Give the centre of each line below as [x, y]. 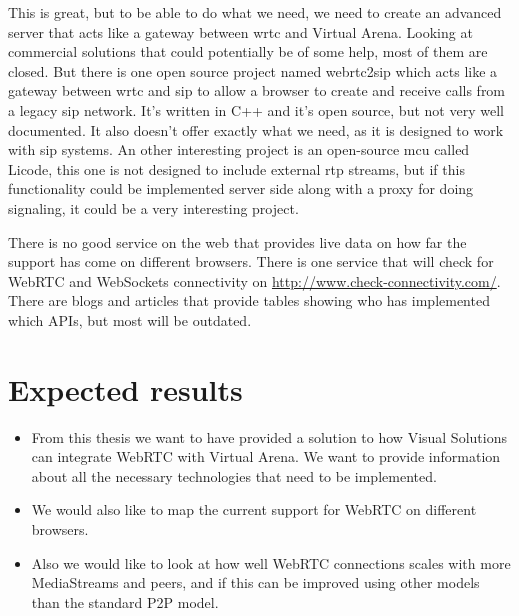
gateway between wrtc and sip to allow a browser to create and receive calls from [257, 90]
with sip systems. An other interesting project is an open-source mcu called [239, 149]
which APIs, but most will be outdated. [130, 319]
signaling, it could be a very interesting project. [153, 207]
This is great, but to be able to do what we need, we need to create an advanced [255, 12]
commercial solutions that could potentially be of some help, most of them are [248, 51]
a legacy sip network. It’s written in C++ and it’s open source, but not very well [256, 109]
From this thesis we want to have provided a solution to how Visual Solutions [269, 436]
